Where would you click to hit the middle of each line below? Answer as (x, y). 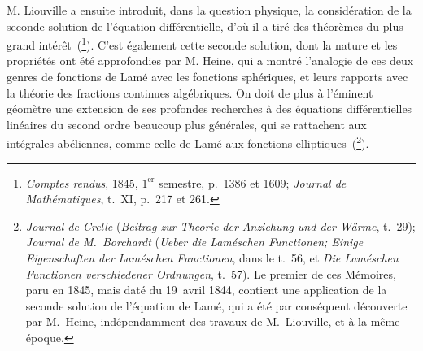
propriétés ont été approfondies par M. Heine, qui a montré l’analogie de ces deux (210, 61)
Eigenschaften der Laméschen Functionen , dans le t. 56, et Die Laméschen (212, 258)
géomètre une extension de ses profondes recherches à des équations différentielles (209, 108)
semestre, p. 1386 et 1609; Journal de (253, 182)
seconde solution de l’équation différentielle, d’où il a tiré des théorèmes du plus (205, 26)
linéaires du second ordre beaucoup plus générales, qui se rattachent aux (187, 124)
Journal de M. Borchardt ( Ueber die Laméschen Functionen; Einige (194, 242)
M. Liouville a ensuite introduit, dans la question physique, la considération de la (209, 10)
